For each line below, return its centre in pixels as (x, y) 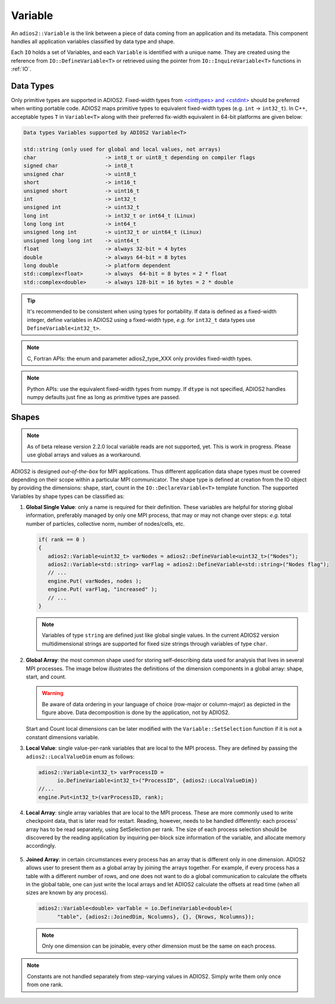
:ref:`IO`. (21, 69)
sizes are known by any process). (67, 893)
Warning (53, 693)
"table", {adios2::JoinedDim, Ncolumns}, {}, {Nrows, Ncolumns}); (156, 917)
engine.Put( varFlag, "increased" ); (102, 589)
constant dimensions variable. (63, 737)
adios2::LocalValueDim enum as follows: (80, 756)
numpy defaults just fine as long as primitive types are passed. (104, 397)
